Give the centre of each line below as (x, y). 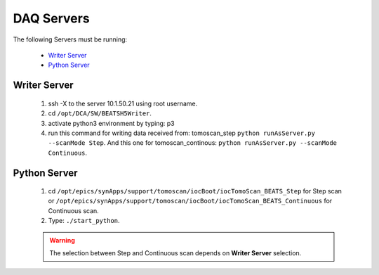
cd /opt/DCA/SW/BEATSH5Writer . (100, 113)
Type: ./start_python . (84, 221)
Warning (62, 240)
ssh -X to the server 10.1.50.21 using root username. (123, 103)
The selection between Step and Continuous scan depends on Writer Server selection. (175, 253)
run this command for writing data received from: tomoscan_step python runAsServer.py (182, 133)
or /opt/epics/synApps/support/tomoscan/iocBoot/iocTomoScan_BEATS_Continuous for (190, 201)
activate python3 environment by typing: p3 (111, 123)
